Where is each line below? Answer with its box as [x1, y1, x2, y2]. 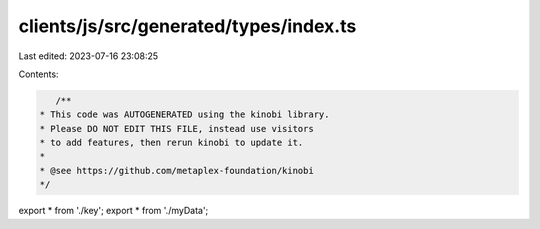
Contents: [18, 68, 59, 80]
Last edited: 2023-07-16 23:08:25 [18, 50, 159, 62]
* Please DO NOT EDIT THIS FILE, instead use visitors [39, 123, 314, 134]
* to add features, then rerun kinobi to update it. [39, 137, 304, 149]
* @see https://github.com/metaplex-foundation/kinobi [39, 165, 314, 176]
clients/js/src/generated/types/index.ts [18, 15, 357, 37]
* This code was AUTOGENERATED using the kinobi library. [39, 109, 330, 120]
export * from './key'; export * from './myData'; [18, 205, 209, 217]
